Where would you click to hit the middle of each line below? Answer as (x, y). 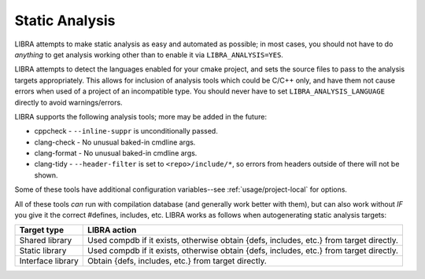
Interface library (49, 261)
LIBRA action (112, 230)
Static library (43, 251)
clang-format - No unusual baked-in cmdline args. (116, 153)
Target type (42, 230)
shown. (46, 175)
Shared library (46, 240)
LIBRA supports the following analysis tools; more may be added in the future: (141, 116)
